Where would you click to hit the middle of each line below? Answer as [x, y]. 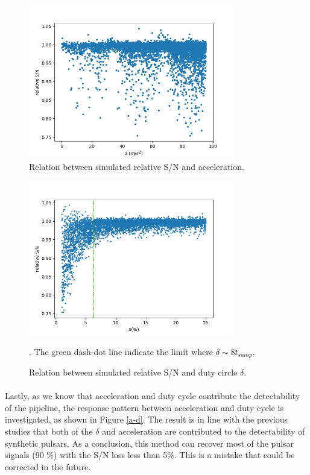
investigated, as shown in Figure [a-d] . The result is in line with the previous [147, 419]
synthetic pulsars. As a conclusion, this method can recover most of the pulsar [150, 443]
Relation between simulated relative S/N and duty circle [133, 372]
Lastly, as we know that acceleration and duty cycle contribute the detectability [153, 396]
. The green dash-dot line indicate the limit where [121, 351]
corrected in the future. [48, 466]
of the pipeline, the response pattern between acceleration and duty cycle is [144, 407]
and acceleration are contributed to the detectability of [204, 431]
